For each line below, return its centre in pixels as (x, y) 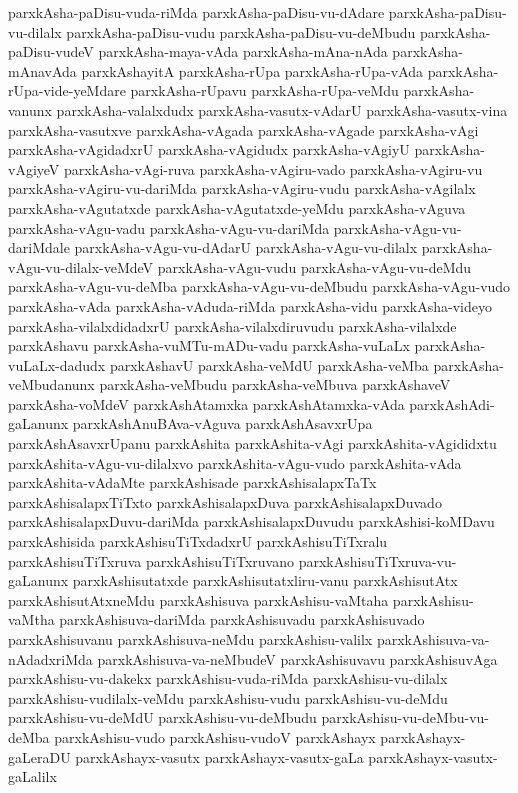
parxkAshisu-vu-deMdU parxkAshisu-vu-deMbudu (162, 717)
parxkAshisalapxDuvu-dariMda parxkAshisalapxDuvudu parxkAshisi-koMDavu (251, 521)
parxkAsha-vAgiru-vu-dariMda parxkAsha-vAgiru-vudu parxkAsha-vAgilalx (242, 188)
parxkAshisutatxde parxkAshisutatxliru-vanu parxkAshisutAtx (265, 580)
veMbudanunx (51, 384)
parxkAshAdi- (452, 403)
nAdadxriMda (50, 658)
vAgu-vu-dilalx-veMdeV (81, 266)
